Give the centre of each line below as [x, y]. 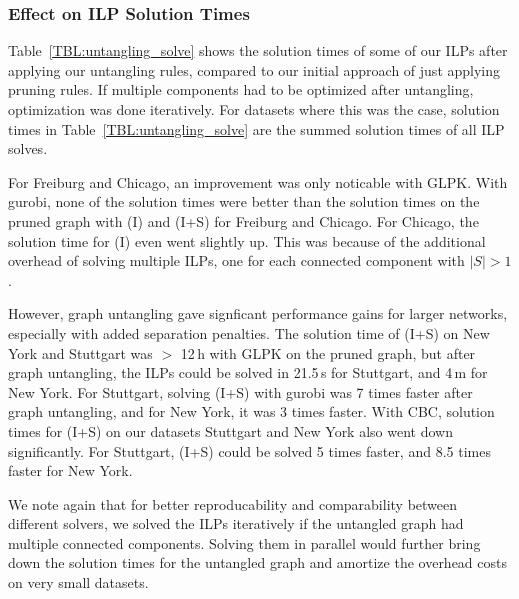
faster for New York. [70, 470]
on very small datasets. [78, 582]
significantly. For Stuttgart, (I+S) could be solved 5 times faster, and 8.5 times [249, 450]
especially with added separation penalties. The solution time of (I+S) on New [249, 332]
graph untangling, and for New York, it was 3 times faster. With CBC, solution [251, 411]
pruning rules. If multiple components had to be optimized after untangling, [241, 89]
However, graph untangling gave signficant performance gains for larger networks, [258, 313]
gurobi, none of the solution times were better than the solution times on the [244, 201]
